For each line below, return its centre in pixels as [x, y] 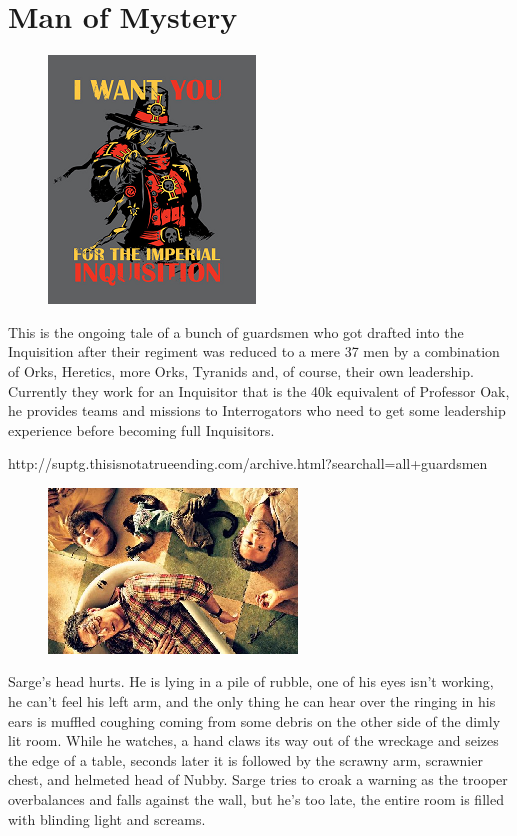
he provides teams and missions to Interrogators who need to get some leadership [257, 410]
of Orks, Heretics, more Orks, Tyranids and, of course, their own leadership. [241, 370]
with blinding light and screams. [107, 818]
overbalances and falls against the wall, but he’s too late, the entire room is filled [256, 799]
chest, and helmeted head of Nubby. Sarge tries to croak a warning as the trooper [258, 779]
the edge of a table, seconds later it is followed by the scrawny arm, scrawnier [245, 759]
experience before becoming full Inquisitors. [141, 429]
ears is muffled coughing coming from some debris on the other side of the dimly [254, 720]
